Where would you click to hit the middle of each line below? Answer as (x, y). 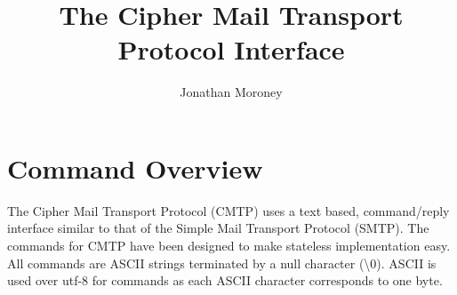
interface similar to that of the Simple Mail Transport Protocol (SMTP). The (218, 228)
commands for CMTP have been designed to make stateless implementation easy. (229, 246)
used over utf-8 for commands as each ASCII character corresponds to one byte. (225, 280)
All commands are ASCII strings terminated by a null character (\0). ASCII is (222, 263)
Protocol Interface (231, 49)
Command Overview (135, 167)
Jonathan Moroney (231, 92)
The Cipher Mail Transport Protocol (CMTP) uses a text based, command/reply (228, 210)
